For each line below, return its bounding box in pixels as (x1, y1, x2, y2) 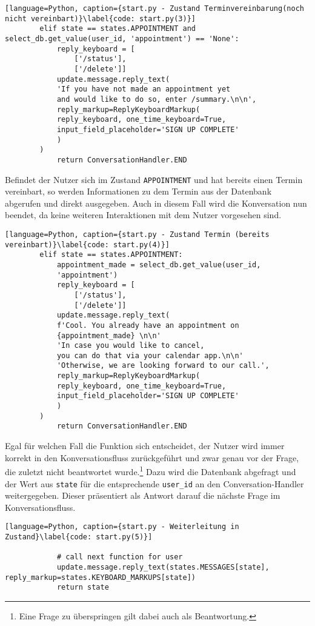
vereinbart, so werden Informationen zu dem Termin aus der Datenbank (5, 185, 272, 198)
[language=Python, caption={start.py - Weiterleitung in (5, 522, 239, 531)
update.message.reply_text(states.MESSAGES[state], (56, 562, 270, 571)
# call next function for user (56, 553, 183, 562)
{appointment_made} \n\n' (56, 331, 161, 340)
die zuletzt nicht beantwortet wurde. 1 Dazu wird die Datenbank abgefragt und (5, 464, 296, 478)
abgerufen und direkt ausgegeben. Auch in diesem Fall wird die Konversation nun (5, 196, 307, 209)
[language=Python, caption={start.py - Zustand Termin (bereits (5, 230, 270, 239)
